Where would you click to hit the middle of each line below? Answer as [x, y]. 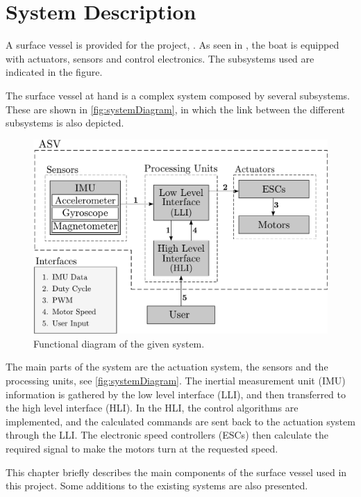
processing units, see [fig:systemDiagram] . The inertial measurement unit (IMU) [176, 380]
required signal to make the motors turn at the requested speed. [142, 448]
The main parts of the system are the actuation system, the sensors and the [167, 367]
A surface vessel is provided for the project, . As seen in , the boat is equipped [173, 45]
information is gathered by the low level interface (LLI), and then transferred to [176, 394]
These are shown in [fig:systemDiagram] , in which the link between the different [176, 109]
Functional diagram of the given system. [119, 343]
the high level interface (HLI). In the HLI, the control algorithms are [152, 408]
